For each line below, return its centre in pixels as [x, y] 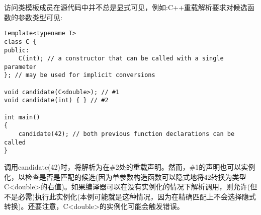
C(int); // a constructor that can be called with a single [121, 59]
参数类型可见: [40, 17]
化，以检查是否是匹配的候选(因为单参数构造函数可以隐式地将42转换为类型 [125, 176]
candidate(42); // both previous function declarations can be [126, 134]
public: [17, 50]
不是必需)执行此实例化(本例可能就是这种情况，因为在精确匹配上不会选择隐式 [130, 196]
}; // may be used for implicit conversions [80, 75]
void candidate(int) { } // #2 [56, 100]
